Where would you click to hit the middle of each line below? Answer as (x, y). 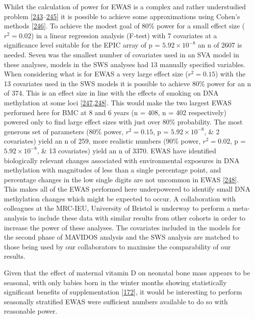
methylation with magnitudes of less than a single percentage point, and (113, 170)
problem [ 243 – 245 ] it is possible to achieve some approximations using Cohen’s (122, 16)
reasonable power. (31, 311)
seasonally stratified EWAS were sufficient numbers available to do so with (116, 301)
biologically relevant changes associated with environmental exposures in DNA (122, 160)
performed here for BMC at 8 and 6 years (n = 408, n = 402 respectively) (115, 112)
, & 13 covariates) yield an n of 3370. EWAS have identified (127, 150)
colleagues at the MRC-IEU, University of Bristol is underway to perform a (117, 208)
